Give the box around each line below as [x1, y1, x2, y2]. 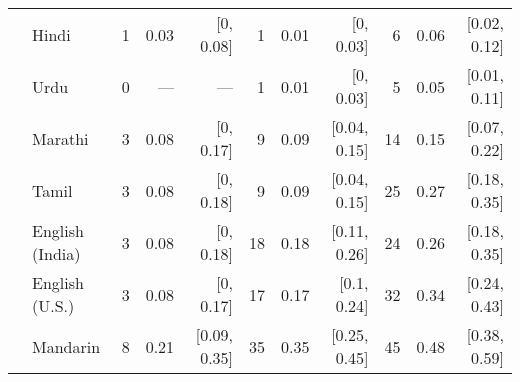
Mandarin [32, 334, 101, 358]
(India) [32, 242, 81, 265]
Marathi [32, 126, 89, 150]
